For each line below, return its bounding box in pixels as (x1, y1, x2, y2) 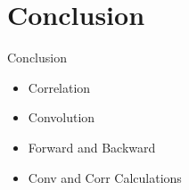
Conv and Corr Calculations (28, 168, 182, 186)
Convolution (28, 108, 95, 127)
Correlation (28, 78, 91, 96)
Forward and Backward (28, 137, 156, 156)
